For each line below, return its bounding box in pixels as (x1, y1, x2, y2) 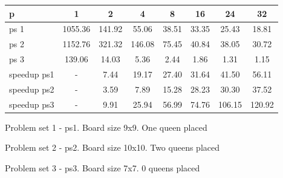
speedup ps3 (9, 97, 54, 110)
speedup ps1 (9, 67, 54, 80)
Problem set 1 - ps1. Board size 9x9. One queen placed (5, 120, 207, 133)
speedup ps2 (9, 82, 54, 95)
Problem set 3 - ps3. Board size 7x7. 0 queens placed (5, 161, 200, 174)
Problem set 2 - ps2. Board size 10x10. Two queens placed (5, 141, 220, 154)
